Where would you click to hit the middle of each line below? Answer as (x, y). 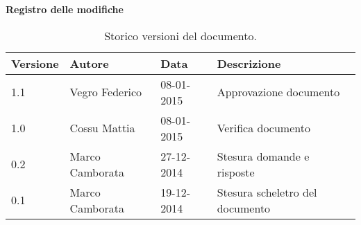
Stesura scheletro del (267, 192)
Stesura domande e (263, 156)
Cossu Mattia (102, 128)
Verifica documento (263, 128)
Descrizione (249, 63)
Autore (89, 63)
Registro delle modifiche (65, 9)
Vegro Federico (106, 92)
